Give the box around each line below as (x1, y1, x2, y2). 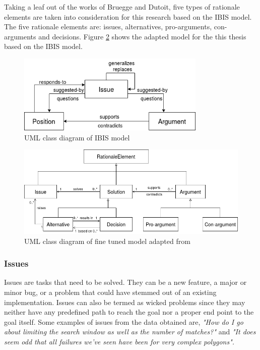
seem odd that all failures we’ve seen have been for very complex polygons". (4, 336, 235, 346)
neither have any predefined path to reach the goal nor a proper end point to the (4, 307, 254, 317)
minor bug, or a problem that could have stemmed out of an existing (4, 287, 217, 297)
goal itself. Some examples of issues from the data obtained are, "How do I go (4, 316, 243, 327)
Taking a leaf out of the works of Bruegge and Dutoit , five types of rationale (4, 2, 240, 12)
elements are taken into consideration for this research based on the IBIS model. (4, 11, 252, 22)
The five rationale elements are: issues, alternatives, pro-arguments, (4, 21, 212, 32)
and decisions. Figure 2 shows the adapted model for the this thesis (38, 31, 246, 41)
